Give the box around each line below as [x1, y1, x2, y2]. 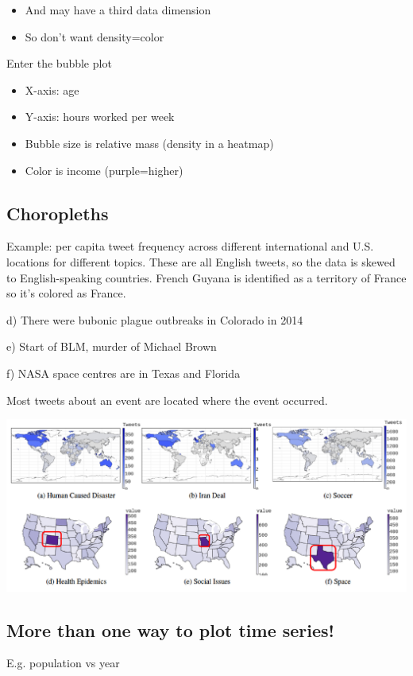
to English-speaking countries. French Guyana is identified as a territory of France [6, 269, 407, 286]
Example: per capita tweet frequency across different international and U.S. [6, 238, 374, 254]
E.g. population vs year [6, 655, 120, 671]
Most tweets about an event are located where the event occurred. [6, 391, 328, 408]
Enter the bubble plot [6, 55, 112, 72]
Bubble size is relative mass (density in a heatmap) [25, 134, 274, 151]
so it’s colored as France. [6, 285, 126, 301]
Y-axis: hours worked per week [25, 108, 175, 125]
